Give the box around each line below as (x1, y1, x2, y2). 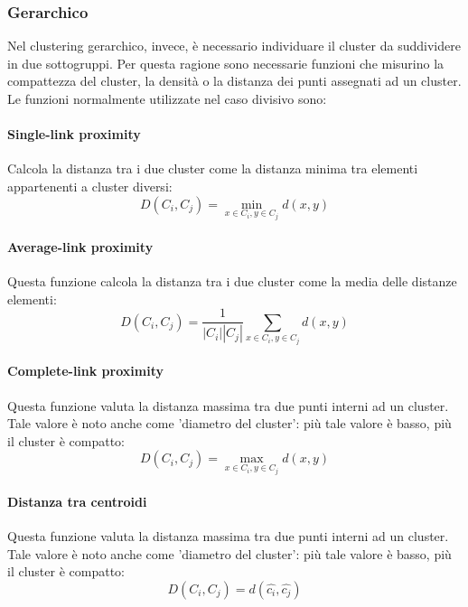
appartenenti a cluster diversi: (7, 176, 173, 195)
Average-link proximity (7, 238, 154, 257)
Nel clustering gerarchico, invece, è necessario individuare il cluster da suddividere (7, 36, 461, 55)
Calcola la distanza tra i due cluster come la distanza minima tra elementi (7, 159, 418, 178)
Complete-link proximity (7, 361, 164, 380)
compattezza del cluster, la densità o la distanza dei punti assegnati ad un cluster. (7, 71, 462, 90)
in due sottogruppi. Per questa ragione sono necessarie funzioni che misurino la (7, 53, 445, 72)
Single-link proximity (7, 125, 141, 144)
